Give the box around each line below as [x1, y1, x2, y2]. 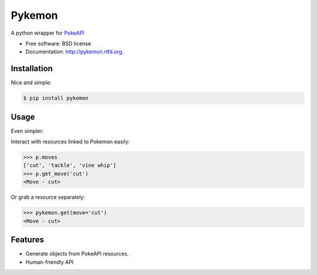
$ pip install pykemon [23, 95, 89, 102]
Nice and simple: [11, 79, 52, 86]
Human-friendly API [25, 259, 74, 266]
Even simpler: [11, 127, 44, 135]
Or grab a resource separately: [11, 194, 85, 201]
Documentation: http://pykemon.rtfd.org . [25, 48, 124, 55]
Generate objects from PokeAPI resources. [25, 250, 129, 257]
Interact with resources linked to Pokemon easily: [11, 138, 130, 145]
